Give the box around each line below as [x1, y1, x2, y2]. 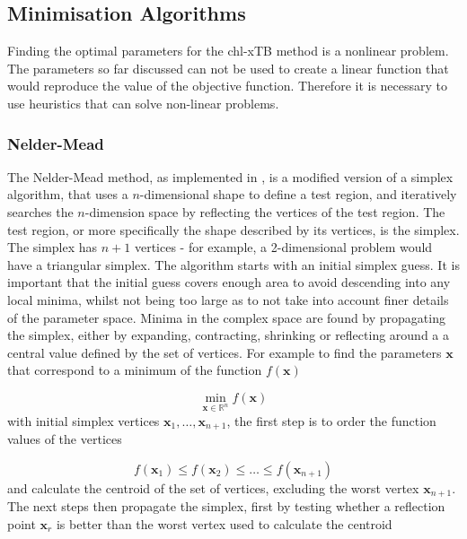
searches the [7, 202, 74, 221]
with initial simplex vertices [7, 411, 160, 430]
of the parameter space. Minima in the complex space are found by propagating [7, 308, 445, 326]
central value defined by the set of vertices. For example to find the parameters [7, 343, 442, 361]
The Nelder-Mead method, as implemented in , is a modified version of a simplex [7, 167, 454, 186]
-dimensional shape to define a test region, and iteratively [139, 185, 457, 204]
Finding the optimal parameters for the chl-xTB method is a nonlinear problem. [7, 41, 449, 60]
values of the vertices [7, 430, 122, 448]
